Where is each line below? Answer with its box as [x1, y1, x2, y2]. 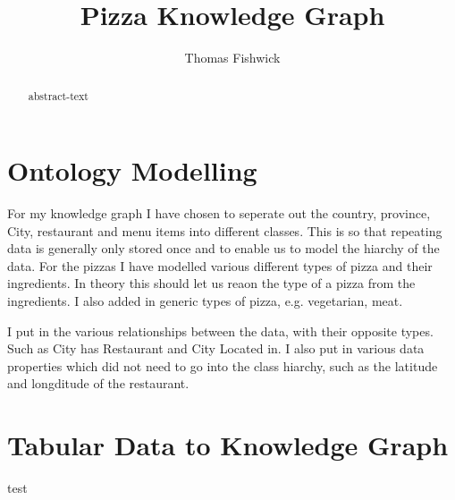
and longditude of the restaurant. [7, 374, 190, 393]
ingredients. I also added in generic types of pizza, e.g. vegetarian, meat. [7, 292, 403, 310]
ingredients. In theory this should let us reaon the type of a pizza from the [7, 274, 416, 292]
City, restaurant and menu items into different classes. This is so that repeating [7, 221, 442, 240]
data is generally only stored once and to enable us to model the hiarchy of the [7, 239, 440, 258]
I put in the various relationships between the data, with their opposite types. [7, 321, 434, 340]
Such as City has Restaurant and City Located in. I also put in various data [7, 339, 425, 358]
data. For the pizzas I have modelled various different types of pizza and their [7, 256, 433, 275]
